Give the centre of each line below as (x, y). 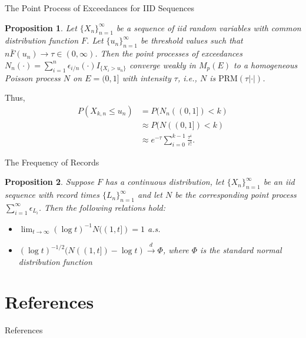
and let (150, 195)
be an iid (279, 182)
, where (176, 250)
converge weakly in (163, 64)
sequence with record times (52, 195)
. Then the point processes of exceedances (169, 53)
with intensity (147, 77)
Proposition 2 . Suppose (49, 182)
